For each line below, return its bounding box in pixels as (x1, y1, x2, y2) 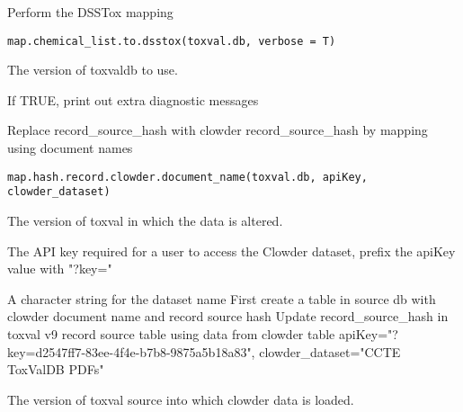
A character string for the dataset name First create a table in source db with (7, 289, 436, 308)
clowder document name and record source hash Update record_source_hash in (7, 307, 449, 326)
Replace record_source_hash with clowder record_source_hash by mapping (7, 121, 428, 139)
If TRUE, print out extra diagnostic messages (7, 90, 259, 109)
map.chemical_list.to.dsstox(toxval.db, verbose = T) (7, 34, 336, 48)
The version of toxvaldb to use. (7, 60, 178, 79)
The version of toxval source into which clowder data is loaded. (7, 390, 354, 408)
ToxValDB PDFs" (7, 360, 104, 379)
